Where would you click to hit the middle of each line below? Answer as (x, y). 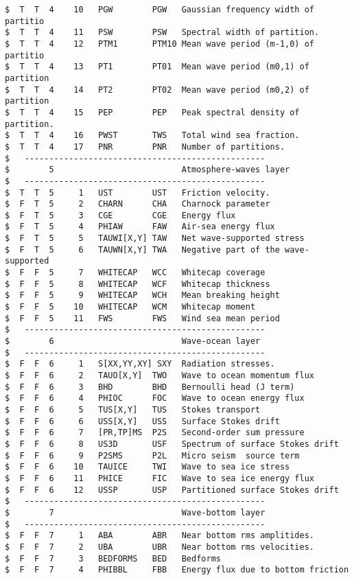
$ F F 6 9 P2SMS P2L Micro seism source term (152, 455)
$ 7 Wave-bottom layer (135, 512)
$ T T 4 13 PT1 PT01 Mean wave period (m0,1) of (157, 67)
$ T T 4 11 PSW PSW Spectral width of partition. (162, 33)
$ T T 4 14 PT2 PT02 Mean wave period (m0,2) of (157, 90)
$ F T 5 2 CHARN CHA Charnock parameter (138, 204)
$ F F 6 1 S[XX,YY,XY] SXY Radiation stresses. (140, 364)
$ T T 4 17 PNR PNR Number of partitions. (145, 147)
